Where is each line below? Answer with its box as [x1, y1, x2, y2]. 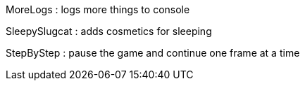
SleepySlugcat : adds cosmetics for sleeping [6, 25, 212, 37]
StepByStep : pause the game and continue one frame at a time [6, 47, 300, 59]
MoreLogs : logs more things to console [6, 3, 190, 15]
